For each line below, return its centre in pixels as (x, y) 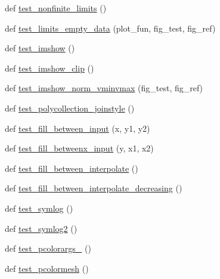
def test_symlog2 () (41, 228)
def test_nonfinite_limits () (56, 8)
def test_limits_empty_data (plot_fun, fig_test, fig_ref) (110, 28)
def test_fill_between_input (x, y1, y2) (78, 128)
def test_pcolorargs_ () (48, 248)
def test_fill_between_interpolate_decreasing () (94, 188)
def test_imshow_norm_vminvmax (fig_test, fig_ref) (104, 88)
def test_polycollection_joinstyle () (70, 108)
